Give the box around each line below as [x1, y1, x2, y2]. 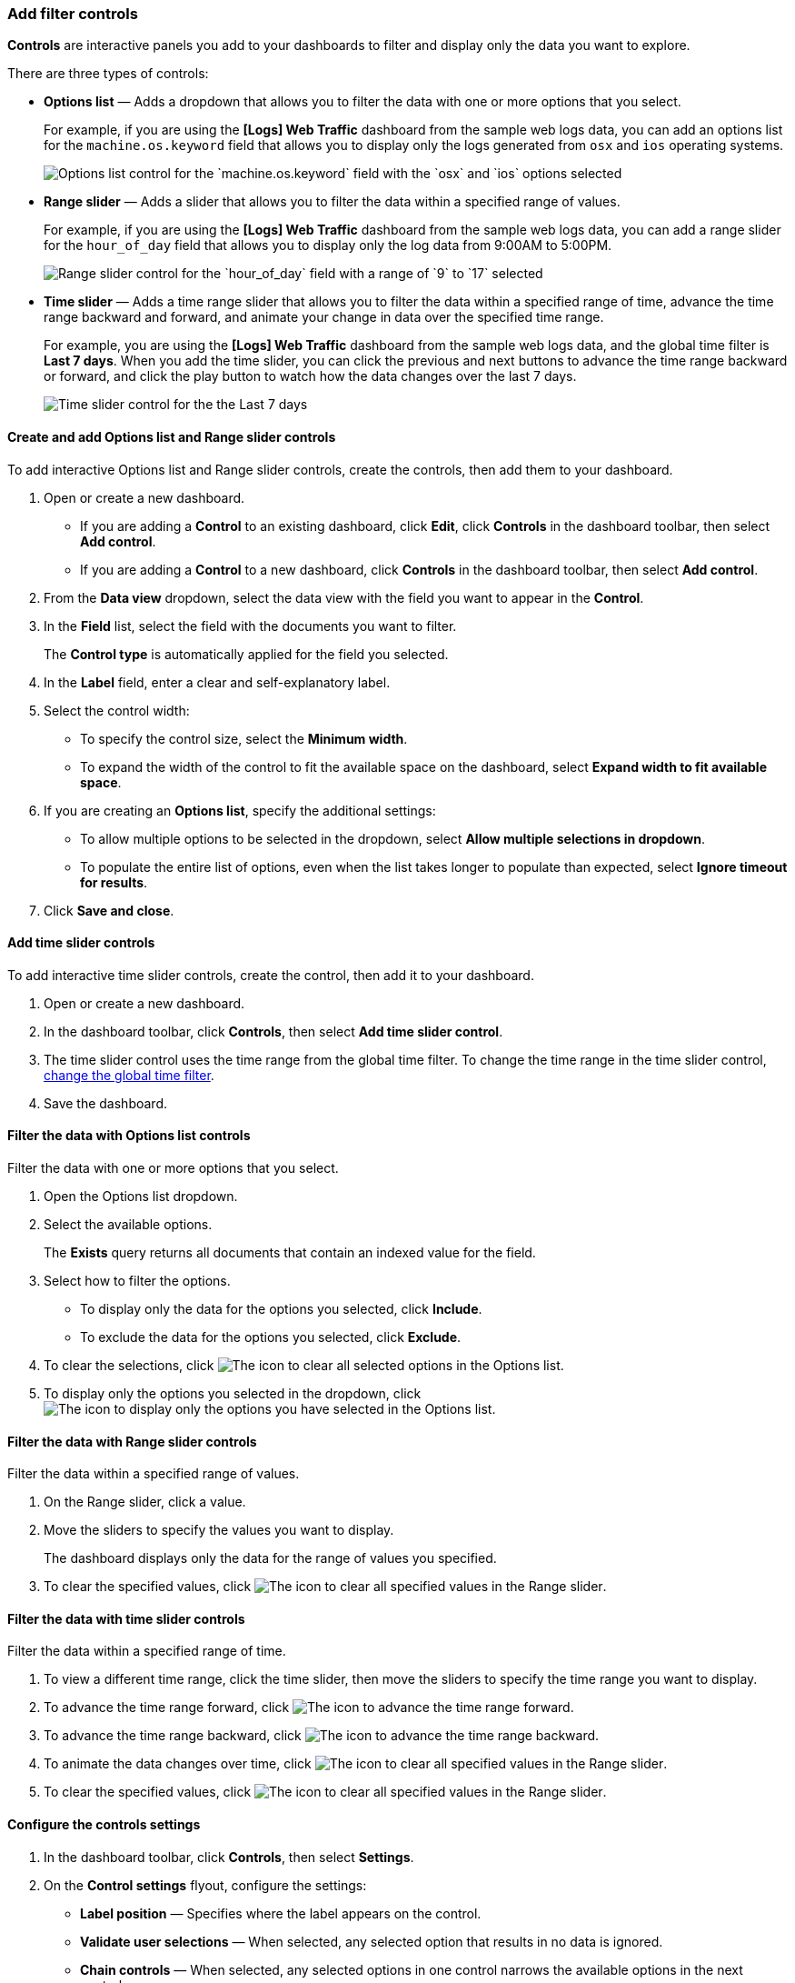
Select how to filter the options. [44, 1273, 231, 1289]
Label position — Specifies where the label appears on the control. [80, 1905, 482, 1921]
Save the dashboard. [44, 1095, 168, 1111]
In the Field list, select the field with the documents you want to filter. [44, 617, 457, 634]
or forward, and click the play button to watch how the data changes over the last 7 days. [44, 368, 577, 385]
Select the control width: [44, 702, 190, 718]
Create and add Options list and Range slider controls [7, 428, 336, 445]
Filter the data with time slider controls [7, 1610, 245, 1627]
